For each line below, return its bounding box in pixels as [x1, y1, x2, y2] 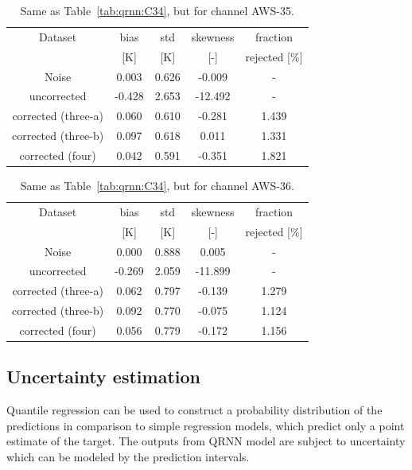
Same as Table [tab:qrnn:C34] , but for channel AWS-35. [20, 2, 294, 18]
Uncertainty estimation [6, 364, 200, 389]
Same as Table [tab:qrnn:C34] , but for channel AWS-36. [20, 177, 294, 193]
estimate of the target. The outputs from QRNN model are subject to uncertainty [6, 433, 406, 449]
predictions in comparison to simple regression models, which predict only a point [6, 417, 405, 433]
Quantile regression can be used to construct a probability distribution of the [6, 402, 383, 418]
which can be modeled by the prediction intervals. [6, 448, 250, 464]
